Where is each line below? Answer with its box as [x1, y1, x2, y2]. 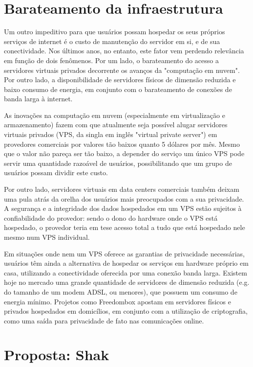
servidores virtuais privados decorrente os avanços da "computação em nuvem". [4, 65, 240, 75]
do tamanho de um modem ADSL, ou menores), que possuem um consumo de [4, 286, 237, 297]
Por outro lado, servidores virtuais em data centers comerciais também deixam [4, 184, 239, 194]
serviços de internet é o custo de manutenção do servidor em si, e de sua [4, 36, 220, 46]
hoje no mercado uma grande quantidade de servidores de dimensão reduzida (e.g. [4, 277, 250, 287]
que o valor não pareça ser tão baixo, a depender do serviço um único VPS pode [4, 148, 245, 159]
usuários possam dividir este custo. [4, 167, 108, 178]
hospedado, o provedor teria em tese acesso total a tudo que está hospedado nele [4, 222, 245, 232]
